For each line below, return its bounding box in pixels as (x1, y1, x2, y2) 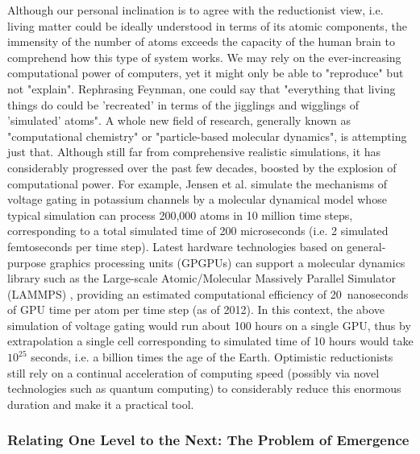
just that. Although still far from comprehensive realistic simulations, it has (7, 143, 381, 160)
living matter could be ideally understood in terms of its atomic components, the (7, 17, 407, 34)
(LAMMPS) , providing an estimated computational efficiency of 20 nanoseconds (7, 285, 409, 302)
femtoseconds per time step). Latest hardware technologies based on (7, 237, 343, 254)
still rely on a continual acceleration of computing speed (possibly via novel (7, 364, 380, 381)
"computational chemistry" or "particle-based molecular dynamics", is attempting (7, 127, 407, 144)
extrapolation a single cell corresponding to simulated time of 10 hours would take (7, 332, 414, 349)
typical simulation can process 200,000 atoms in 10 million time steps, (7, 206, 353, 223)
